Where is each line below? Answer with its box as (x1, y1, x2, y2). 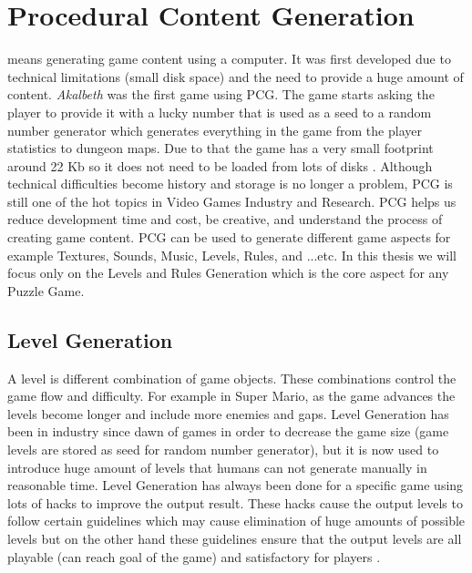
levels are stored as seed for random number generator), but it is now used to (7, 440, 439, 459)
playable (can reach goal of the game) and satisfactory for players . (7, 547, 381, 566)
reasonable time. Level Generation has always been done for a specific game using (7, 476, 464, 495)
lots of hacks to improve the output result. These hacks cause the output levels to (7, 493, 463, 512)
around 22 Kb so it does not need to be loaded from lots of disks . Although (7, 156, 433, 175)
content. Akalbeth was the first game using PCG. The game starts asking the (7, 85, 435, 104)
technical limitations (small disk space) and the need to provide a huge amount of (7, 67, 464, 86)
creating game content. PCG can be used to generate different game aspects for (7, 228, 451, 247)
